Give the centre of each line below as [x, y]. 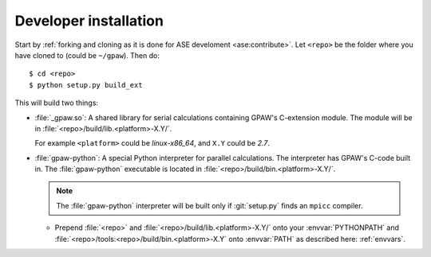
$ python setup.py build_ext [86, 85]
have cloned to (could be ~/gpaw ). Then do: [87, 55]
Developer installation [89, 21]
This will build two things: [57, 103]
